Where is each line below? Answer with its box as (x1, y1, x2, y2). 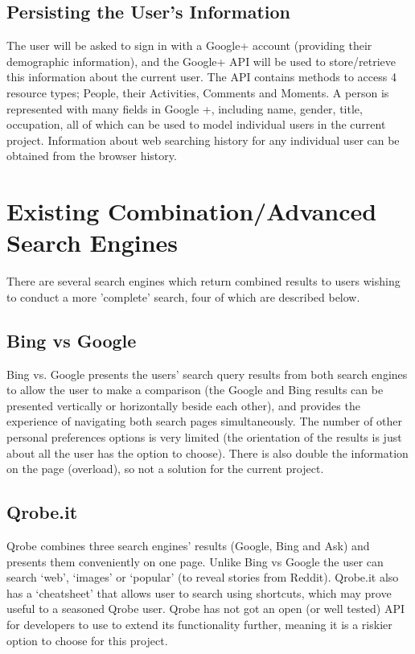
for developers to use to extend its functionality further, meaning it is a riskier (6, 615, 392, 632)
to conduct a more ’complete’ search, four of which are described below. (6, 288, 360, 305)
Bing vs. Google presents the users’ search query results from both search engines (6, 365, 408, 382)
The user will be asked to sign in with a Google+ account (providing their (6, 37, 372, 54)
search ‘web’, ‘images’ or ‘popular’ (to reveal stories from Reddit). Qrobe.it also (6, 569, 399, 586)
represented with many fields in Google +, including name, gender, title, (6, 100, 363, 117)
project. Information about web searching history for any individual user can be (6, 131, 400, 148)
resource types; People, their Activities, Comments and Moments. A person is (6, 84, 389, 101)
